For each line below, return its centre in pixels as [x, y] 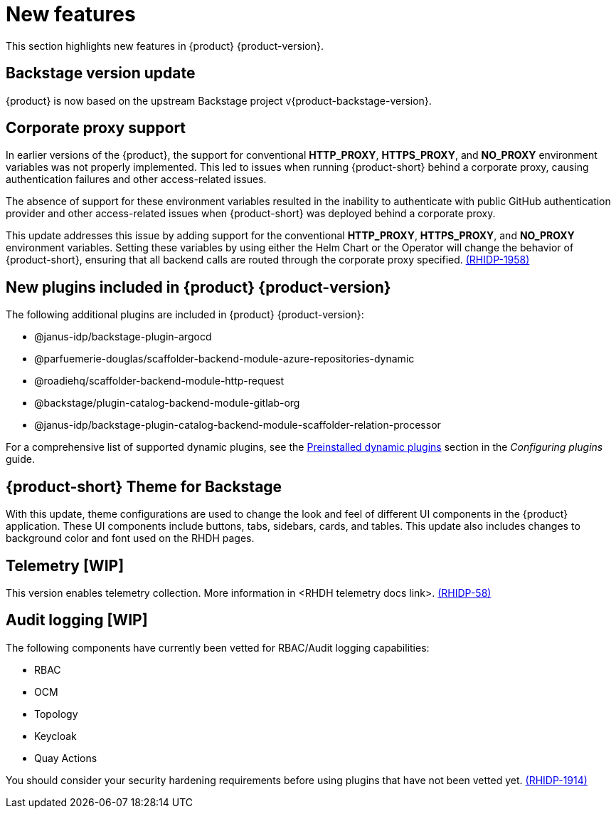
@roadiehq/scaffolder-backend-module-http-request [159, 381]
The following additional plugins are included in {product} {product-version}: [185, 315]
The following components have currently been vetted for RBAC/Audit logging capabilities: [218, 647]
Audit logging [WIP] [77, 620]
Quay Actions [66, 758]
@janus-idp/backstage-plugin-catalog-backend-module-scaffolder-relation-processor [238, 425]
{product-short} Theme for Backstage [144, 486]
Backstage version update [101, 73]
